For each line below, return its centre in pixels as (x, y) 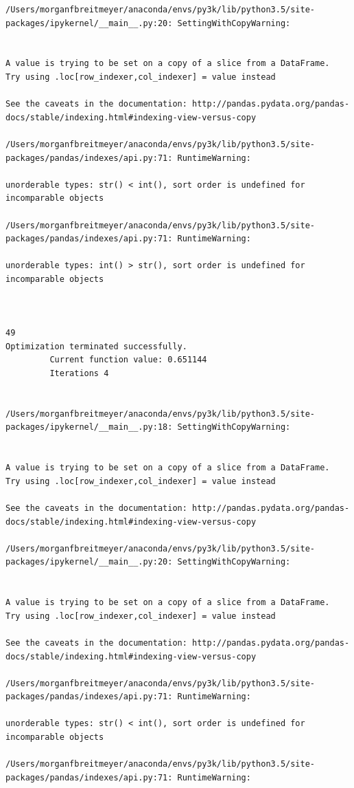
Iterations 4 (79, 374)
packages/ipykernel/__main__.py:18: (89, 427)
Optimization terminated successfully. (96, 346)
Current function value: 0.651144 (128, 360)
